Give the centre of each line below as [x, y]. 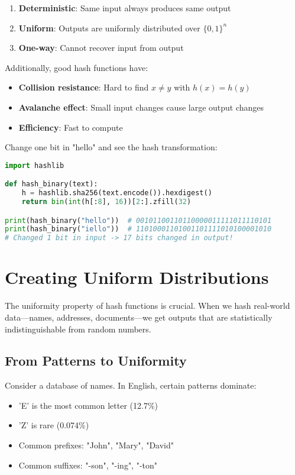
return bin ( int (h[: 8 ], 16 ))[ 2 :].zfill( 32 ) [106, 202]
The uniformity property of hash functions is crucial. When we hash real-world [147, 306]
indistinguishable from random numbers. [78, 329]
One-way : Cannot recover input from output [101, 48]
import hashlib [35, 165]
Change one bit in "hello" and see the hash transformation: [111, 147]
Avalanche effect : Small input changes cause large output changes [141, 107]
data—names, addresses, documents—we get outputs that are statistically [139, 317]
